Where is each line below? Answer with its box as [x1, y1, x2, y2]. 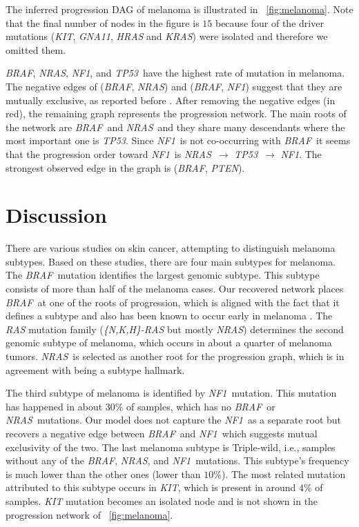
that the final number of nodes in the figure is [6, 15, 200, 30]
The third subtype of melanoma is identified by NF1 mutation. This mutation [6, 386, 337, 400]
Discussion [6, 201, 107, 229]
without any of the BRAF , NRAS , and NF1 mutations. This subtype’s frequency [6, 453, 349, 468]
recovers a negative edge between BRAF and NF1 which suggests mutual [6, 426, 318, 440]
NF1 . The [280, 146, 322, 161]
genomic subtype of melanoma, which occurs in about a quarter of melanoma [6, 335, 332, 350]
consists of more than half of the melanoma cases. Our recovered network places [6, 281, 344, 296]
